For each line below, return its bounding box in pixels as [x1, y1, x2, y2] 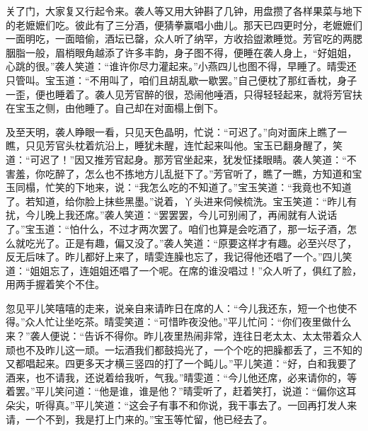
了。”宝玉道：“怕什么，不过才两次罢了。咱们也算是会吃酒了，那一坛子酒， [6, 221, 347, 236]
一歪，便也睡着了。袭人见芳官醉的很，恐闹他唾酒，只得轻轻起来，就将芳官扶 [6, 86, 362, 101]
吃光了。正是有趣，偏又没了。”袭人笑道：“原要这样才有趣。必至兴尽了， [25, 235, 357, 250]
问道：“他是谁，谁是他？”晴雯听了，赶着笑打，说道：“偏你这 [64, 384, 347, 398]
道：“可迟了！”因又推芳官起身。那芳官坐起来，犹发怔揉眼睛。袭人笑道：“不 [6, 151, 357, 166]
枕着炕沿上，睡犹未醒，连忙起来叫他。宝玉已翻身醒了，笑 [74, 138, 343, 153]
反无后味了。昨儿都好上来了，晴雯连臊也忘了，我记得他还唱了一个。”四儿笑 [6, 249, 352, 264]
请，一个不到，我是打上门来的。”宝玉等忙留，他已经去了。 [6, 411, 273, 426]
